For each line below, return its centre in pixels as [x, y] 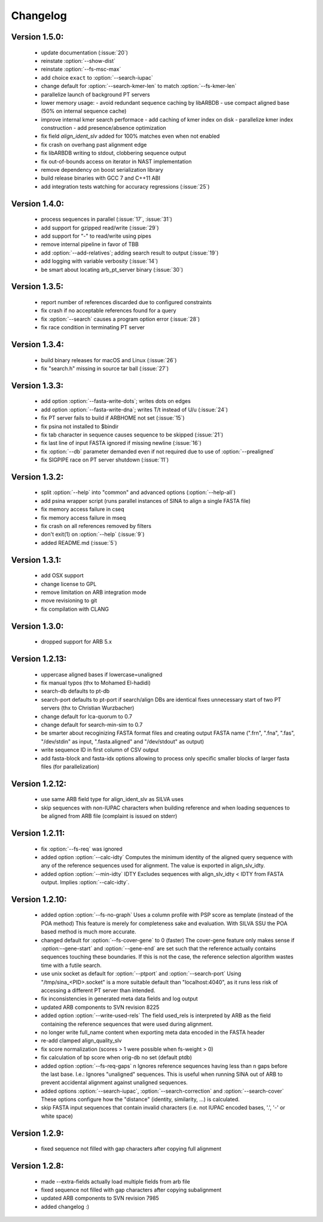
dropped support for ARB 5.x [76, 642]
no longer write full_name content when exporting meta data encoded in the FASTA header [153, 1032]
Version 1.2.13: [39, 659]
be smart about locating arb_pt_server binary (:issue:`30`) [112, 269]
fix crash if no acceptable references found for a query [109, 311]
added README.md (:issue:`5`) [79, 542]
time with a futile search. [71, 965]
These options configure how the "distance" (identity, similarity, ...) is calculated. [140, 1099]
